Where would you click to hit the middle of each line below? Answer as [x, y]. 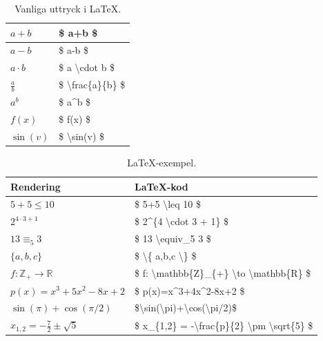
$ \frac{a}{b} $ [92, 85]
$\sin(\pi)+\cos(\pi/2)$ [185, 308]
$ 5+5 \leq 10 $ [168, 204]
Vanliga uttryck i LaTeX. [68, 8]
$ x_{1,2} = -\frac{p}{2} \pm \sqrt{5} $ [224, 325]
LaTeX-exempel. [162, 162]
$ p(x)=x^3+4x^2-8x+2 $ [189, 290]
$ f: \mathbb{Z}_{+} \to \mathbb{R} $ [223, 273]
